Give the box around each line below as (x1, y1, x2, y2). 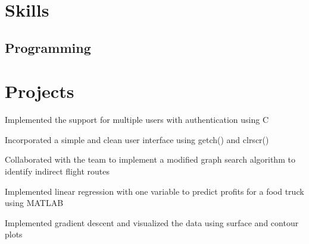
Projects (5, 79, 74, 103)
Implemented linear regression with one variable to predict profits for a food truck (5, 185, 304, 197)
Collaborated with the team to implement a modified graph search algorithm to (5, 153, 295, 166)
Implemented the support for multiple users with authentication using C (5, 113, 269, 126)
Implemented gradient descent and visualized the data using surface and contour (5, 216, 299, 229)
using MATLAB (5, 197, 64, 209)
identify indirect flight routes (5, 165, 110, 178)
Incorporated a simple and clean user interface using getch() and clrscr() (5, 133, 269, 145)
